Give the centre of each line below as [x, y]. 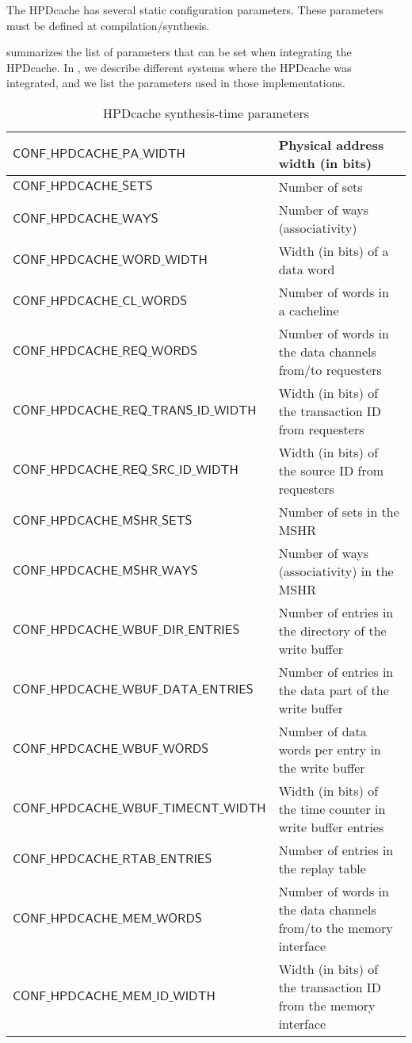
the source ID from [331, 470]
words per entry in [330, 749]
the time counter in [332, 808]
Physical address [331, 144]
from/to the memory [336, 927]
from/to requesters [330, 369]
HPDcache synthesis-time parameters [206, 113]
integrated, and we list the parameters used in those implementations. [176, 83]
